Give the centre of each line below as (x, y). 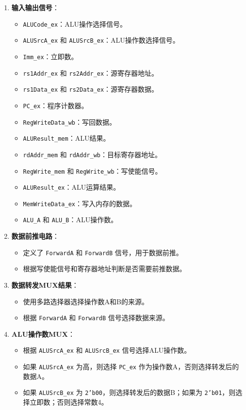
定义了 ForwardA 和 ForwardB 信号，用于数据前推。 (103, 252)
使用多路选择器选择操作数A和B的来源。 (86, 301)
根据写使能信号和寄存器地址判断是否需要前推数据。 (105, 269)
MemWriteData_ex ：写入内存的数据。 (80, 203)
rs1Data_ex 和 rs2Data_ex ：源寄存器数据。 (91, 89)
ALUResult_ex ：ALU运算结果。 (72, 187)
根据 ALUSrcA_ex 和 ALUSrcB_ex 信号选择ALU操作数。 (107, 350)
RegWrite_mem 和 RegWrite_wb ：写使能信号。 (92, 171)
